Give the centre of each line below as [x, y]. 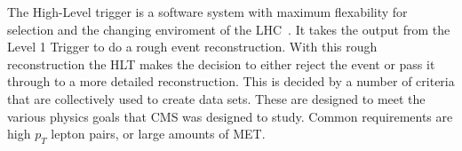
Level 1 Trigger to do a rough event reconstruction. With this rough [192, 47]
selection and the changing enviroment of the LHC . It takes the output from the [229, 29]
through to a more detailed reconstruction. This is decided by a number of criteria [231, 81]
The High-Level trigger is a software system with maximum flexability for [207, 12]
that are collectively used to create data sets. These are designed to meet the [216, 98]
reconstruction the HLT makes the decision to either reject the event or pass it [221, 64]
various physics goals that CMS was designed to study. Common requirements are [230, 116]
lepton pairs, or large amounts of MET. [158, 134]
